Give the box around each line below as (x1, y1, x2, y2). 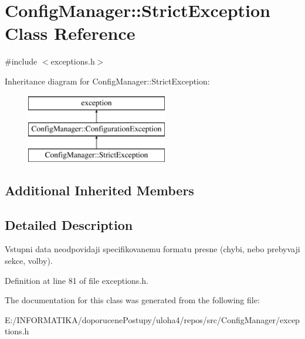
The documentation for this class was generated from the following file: (5, 294, 260, 306)
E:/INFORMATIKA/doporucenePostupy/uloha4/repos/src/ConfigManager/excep (5, 313, 300, 326)
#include (5, 55, 38, 67)
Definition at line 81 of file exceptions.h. (5, 274, 148, 286)
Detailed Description (5, 215, 133, 233)
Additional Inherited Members (5, 181, 194, 199)
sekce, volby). (5, 255, 53, 267)
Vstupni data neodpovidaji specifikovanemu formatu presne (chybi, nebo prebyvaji (5, 243, 300, 255)
